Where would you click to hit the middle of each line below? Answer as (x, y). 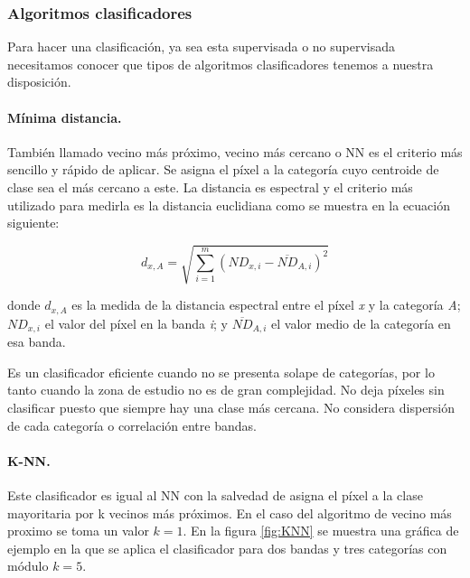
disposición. (39, 82)
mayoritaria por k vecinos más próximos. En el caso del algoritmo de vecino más (230, 513)
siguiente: (33, 223)
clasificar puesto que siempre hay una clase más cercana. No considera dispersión (231, 407)
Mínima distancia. (65, 117)
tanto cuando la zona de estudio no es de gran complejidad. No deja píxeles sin (226, 390)
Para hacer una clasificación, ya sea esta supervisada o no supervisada (202, 47)
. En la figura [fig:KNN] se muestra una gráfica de (321, 531)
